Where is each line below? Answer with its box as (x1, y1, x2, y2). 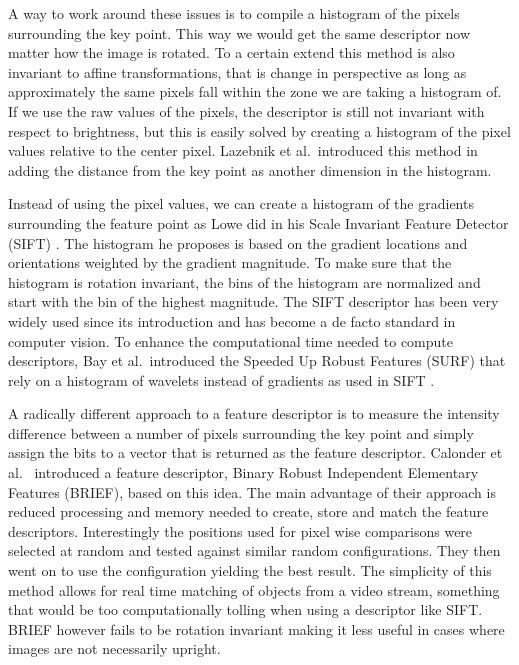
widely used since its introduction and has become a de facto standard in (8, 310, 456, 331)
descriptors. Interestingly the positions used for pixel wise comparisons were (8, 520, 473, 541)
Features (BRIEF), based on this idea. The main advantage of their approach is (8, 481, 496, 502)
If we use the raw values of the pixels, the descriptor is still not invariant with (8, 100, 485, 121)
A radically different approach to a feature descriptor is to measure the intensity (8, 403, 500, 424)
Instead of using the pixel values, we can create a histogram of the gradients (8, 193, 474, 214)
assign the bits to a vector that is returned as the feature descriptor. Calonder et (8, 442, 503, 463)
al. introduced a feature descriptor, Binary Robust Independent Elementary (8, 462, 479, 483)
